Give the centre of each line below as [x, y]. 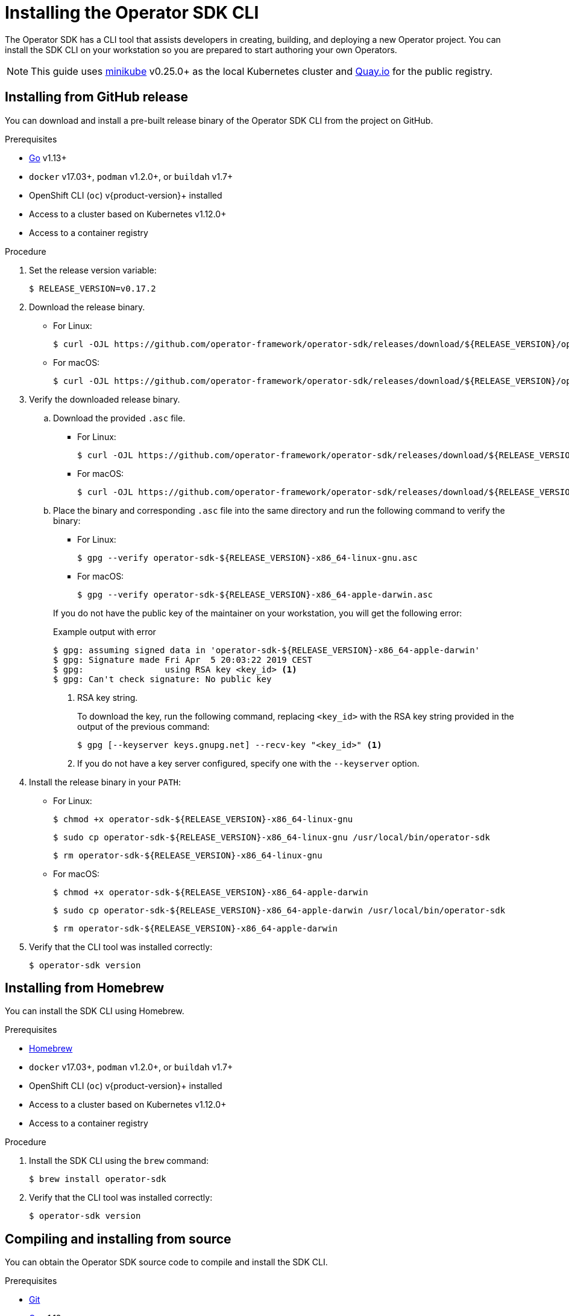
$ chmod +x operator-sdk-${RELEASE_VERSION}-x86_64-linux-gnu [203, 819]
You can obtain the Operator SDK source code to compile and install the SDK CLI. [166, 1262]
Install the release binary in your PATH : [105, 782]
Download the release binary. [87, 307]
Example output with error [105, 631]
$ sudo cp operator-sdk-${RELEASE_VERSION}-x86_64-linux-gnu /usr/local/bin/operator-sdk [272, 837]
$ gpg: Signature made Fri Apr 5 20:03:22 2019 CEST [183, 660]
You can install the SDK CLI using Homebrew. [95, 1011]
